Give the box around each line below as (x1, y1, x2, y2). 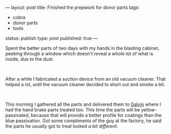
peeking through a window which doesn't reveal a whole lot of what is (5, 51, 154, 56)
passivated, (5, 112, 30, 118)
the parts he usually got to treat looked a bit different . (5, 123, 119, 129)
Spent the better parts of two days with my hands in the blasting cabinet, (5, 45, 160, 51)
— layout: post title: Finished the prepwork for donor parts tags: (5, 5, 140, 10)
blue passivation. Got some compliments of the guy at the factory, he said (5, 118, 162, 124)
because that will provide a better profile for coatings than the (30, 112, 162, 118)
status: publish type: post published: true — (5, 35, 98, 41)
